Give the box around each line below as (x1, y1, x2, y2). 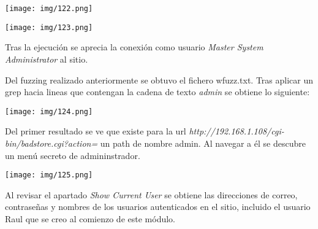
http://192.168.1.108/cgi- (189, 125, 284, 138)
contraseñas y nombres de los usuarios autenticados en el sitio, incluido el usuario (5, 200, 311, 213)
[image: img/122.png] (5, 4, 93, 13)
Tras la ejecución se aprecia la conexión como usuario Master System (5, 41, 263, 53)
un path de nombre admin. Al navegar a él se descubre (100, 136, 306, 149)
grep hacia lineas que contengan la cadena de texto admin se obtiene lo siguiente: (5, 85, 310, 98)
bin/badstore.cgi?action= (5, 136, 98, 149)
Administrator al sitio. (5, 52, 88, 65)
